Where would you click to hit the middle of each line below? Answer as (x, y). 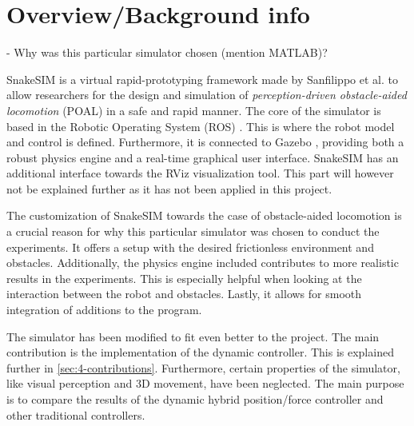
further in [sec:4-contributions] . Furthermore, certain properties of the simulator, (203, 367)
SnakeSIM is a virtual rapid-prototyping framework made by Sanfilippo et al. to (202, 79)
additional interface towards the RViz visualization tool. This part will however (200, 173)
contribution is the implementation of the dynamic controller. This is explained (200, 352)
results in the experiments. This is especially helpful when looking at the (184, 278)
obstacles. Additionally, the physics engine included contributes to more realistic (203, 263)
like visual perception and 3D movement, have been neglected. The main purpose (205, 383)
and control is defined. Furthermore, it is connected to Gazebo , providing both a (205, 142)
